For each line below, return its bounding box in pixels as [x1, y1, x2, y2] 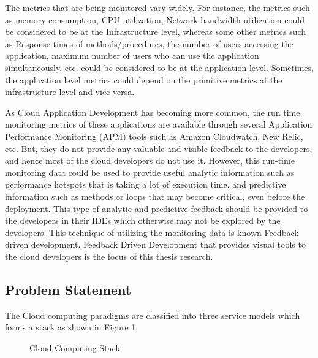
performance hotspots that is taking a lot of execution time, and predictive [5, 178, 286, 191]
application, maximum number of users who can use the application [5, 49, 259, 62]
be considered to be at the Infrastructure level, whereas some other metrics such [5, 25, 306, 38]
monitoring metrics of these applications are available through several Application [5, 118, 312, 131]
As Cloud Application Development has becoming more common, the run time [5, 105, 300, 118]
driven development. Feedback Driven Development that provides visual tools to [5, 238, 306, 251]
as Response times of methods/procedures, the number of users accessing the [5, 37, 293, 50]
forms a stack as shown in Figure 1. [5, 321, 138, 333]
